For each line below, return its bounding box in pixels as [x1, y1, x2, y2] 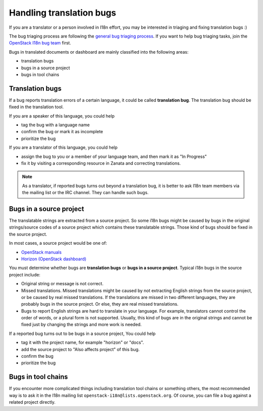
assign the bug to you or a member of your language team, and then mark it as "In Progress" [21, 154, 207, 159]
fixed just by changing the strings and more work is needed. [21, 322, 142, 328]
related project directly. [9, 399, 56, 405]
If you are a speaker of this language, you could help [9, 113, 114, 119]
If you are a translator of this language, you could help [9, 144, 118, 151]
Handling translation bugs [9, 7, 116, 18]
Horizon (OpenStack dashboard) [21, 256, 87, 262]
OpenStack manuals [21, 249, 62, 255]
